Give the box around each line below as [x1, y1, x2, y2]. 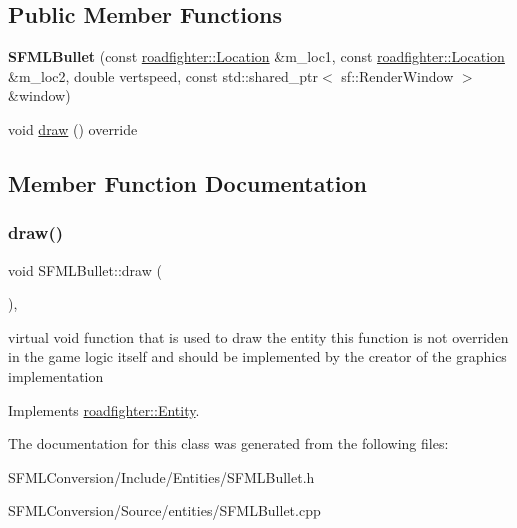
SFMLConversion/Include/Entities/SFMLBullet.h [8, 466, 315, 487]
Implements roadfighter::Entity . [8, 399, 200, 420]
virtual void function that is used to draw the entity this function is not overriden [8, 326, 509, 347]
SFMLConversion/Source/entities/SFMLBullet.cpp [8, 500, 321, 521]
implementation [8, 365, 104, 386]
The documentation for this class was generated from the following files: [8, 433, 449, 454]
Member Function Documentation [8, 167, 368, 198]
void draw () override [8, 118, 138, 139]
